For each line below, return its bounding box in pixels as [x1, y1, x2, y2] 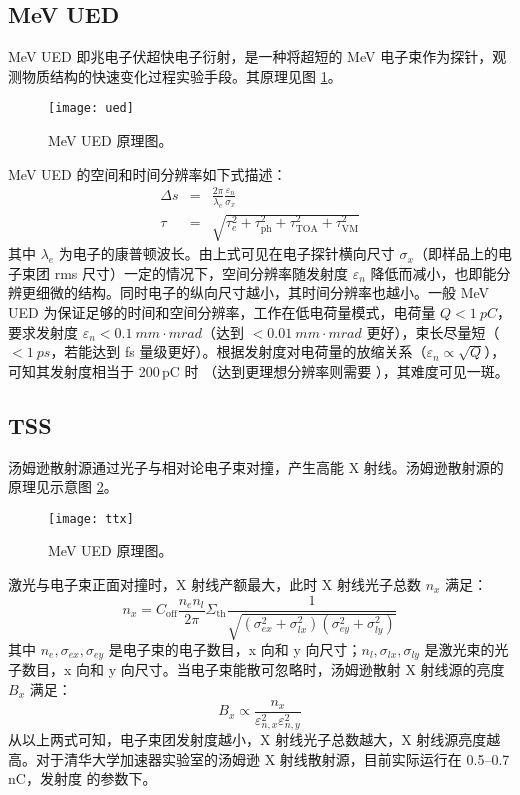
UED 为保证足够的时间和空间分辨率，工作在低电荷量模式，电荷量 [8, 301, 436, 322]
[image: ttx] [48, 511, 134, 526]
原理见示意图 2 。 [8, 476, 118, 497]
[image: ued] [48, 101, 134, 116]
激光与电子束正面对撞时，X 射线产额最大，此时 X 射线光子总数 [8, 573, 421, 594]
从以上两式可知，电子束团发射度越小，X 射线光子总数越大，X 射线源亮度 [8, 729, 487, 750]
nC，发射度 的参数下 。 [8, 768, 157, 789]
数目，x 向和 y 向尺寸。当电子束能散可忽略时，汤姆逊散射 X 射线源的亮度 [21, 659, 505, 680]
